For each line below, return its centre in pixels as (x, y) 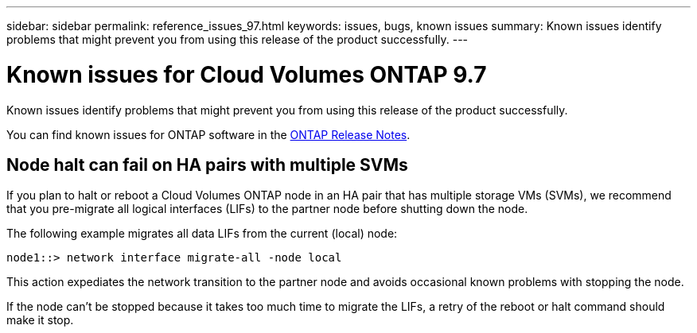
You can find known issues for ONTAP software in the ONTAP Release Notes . (208, 134)
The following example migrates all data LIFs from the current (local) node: (202, 234)
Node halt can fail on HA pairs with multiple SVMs (207, 165)
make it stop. (40, 320)
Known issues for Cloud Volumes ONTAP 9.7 (247, 74)
